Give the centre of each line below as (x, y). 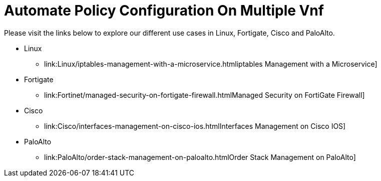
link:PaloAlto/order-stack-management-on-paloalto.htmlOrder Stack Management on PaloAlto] (200, 157)
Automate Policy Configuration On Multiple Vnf (164, 11)
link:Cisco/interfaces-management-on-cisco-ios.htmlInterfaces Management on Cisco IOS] (195, 126)
